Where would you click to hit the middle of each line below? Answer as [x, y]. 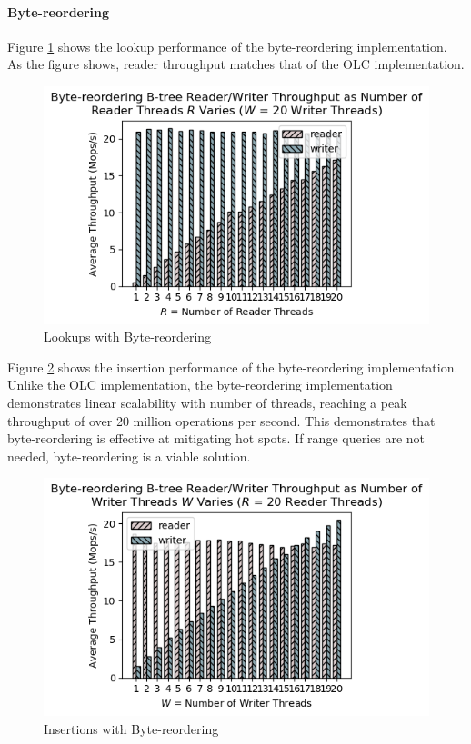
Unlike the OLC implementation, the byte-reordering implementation [200, 385]
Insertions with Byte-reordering [131, 728]
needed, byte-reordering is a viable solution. [129, 456]
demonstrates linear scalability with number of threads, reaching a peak [207, 402]
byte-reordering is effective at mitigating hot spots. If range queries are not [216, 438]
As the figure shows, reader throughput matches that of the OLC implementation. [236, 64]
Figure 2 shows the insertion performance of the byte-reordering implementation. [233, 367]
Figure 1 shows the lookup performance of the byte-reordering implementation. [227, 46]
